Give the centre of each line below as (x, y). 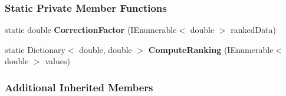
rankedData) (254, 30)
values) (57, 61)
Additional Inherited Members (79, 87)
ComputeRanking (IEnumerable (211, 49)
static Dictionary (35, 49)
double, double (106, 49)
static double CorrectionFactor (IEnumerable (91, 30)
